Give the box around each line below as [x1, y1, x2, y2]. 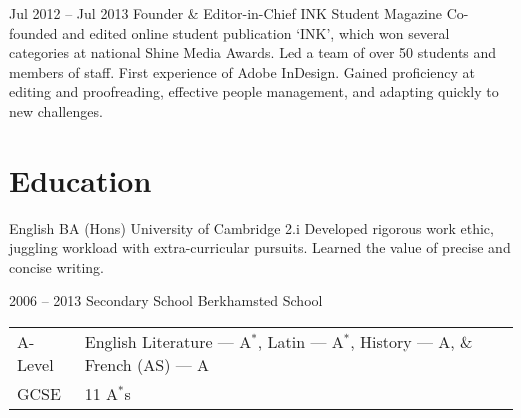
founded [9, 22, 58, 43]
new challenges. [9, 100, 103, 121]
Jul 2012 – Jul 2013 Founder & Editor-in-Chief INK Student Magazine [9, 3, 443, 23]
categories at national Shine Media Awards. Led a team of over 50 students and [9, 42, 497, 63]
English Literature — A [84, 330, 252, 354]
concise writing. [9, 256, 105, 277]
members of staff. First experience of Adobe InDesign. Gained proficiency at [9, 61, 476, 82]
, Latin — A [257, 330, 344, 354]
